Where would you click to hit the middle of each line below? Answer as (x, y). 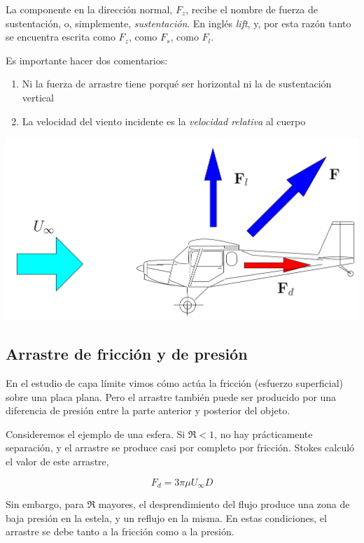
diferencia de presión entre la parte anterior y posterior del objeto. (148, 410)
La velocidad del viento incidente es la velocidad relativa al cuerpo (164, 121)
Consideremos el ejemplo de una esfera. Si (96, 433)
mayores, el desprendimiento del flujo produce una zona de (224, 504)
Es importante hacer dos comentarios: (87, 60)
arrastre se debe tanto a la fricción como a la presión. (120, 531)
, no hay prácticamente (264, 433)
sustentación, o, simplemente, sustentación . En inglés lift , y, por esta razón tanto (178, 23)
